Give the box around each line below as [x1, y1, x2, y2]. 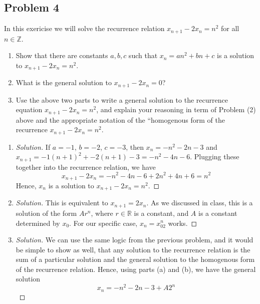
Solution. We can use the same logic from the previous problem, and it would [16, 234, 253, 245]
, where [91, 207, 113, 218]
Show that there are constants [16, 50, 108, 61]
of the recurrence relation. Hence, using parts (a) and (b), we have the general [16, 263, 256, 274]
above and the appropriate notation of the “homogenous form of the [16, 114, 225, 125]
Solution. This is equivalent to [16, 197, 108, 208]
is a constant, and [134, 207, 189, 218]
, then [126, 141, 144, 152]
